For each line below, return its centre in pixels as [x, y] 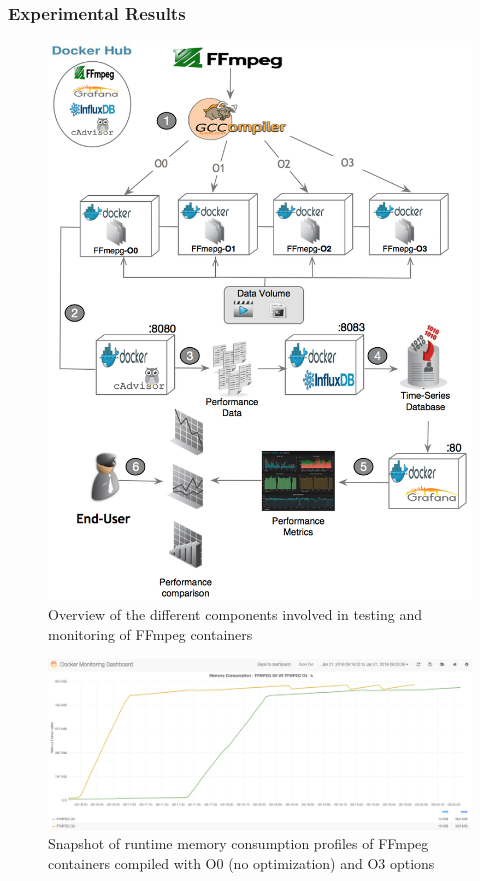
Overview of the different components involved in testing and [235, 614]
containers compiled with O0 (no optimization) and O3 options [241, 862]
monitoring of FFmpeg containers [150, 633]
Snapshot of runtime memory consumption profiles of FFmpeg [238, 843]
